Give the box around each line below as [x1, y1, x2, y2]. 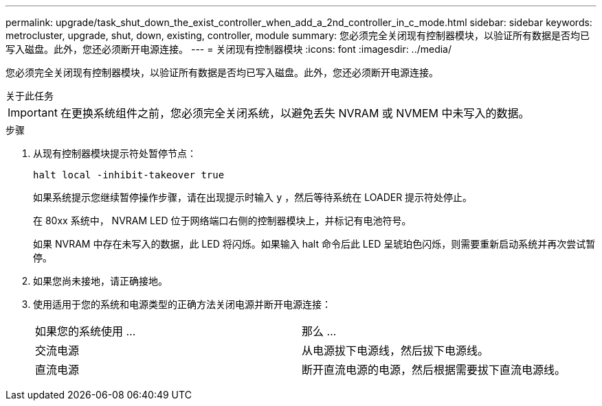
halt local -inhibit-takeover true [33, 169, 225, 180]
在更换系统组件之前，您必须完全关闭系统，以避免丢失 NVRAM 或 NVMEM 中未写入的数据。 [60, 106, 530, 120]
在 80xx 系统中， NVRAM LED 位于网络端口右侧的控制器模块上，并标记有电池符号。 [33, 215, 412, 226]
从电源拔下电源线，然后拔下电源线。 [302, 344, 489, 357]
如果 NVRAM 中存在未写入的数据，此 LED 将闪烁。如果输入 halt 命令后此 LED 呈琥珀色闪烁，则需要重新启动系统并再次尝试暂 [33, 238, 596, 250]
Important [8, 106, 58, 119]
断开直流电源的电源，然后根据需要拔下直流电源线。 [302, 363, 566, 377]
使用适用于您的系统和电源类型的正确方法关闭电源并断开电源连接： [33, 298, 331, 310]
